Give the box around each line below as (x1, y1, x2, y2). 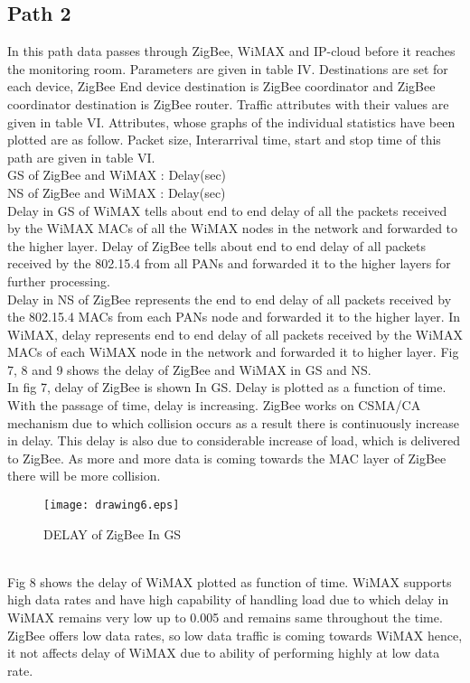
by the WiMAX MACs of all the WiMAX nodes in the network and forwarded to (7, 219, 458, 238)
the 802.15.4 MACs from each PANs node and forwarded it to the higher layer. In (7, 307, 461, 326)
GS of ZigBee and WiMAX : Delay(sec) (7, 165, 227, 184)
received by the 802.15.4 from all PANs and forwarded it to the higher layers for (7, 254, 451, 273)
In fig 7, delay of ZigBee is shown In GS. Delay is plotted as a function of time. (7, 378, 446, 397)
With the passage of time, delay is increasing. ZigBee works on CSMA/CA (7, 396, 421, 415)
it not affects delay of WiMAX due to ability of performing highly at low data (7, 643, 440, 662)
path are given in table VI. (7, 147, 155, 166)
